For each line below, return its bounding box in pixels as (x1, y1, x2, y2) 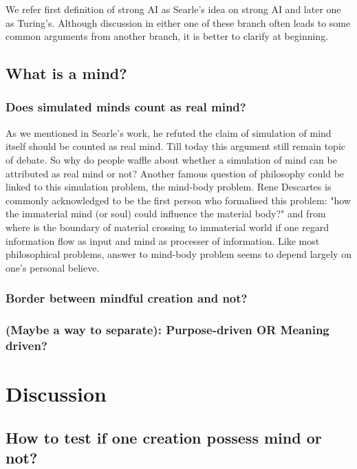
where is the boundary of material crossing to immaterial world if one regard (6, 219, 329, 234)
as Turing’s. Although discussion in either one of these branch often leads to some (6, 15, 351, 30)
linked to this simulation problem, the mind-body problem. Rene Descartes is (6, 179, 332, 194)
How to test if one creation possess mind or (6, 426, 322, 448)
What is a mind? (6, 63, 127, 84)
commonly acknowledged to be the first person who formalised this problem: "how (6, 193, 351, 207)
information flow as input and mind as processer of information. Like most (6, 233, 320, 248)
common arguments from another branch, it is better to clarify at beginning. (6, 29, 329, 43)
